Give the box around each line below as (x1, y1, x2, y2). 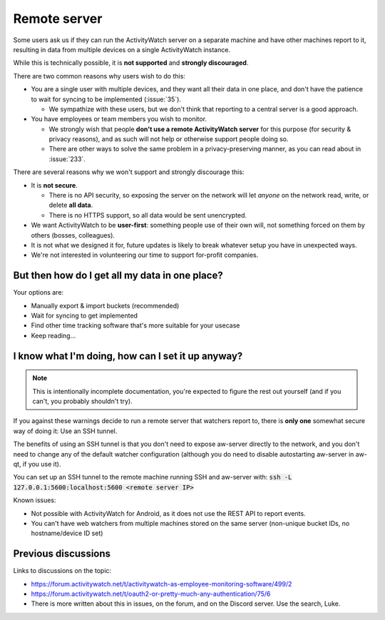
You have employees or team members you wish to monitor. (31, 115, 207, 123)
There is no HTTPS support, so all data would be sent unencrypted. (48, 210, 247, 219)
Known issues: (13, 496, 56, 504)
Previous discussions (13, 548, 111, 560)
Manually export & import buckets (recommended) (31, 301, 180, 310)
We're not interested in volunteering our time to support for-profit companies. (31, 250, 259, 260)
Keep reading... (31, 331, 76, 340)
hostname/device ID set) (31, 529, 103, 538)
